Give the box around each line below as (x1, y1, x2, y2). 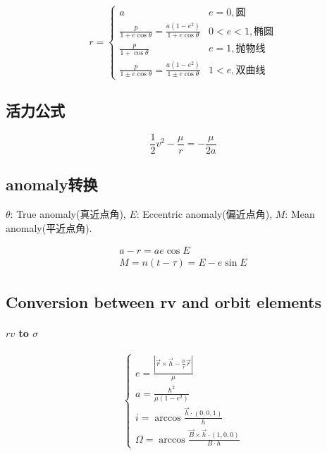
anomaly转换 (6, 173, 98, 195)
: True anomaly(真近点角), (10, 207, 126, 221)
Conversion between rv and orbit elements (6, 290, 322, 312)
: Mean (285, 207, 315, 221)
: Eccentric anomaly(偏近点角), (136, 207, 273, 221)
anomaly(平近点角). (6, 220, 92, 235)
